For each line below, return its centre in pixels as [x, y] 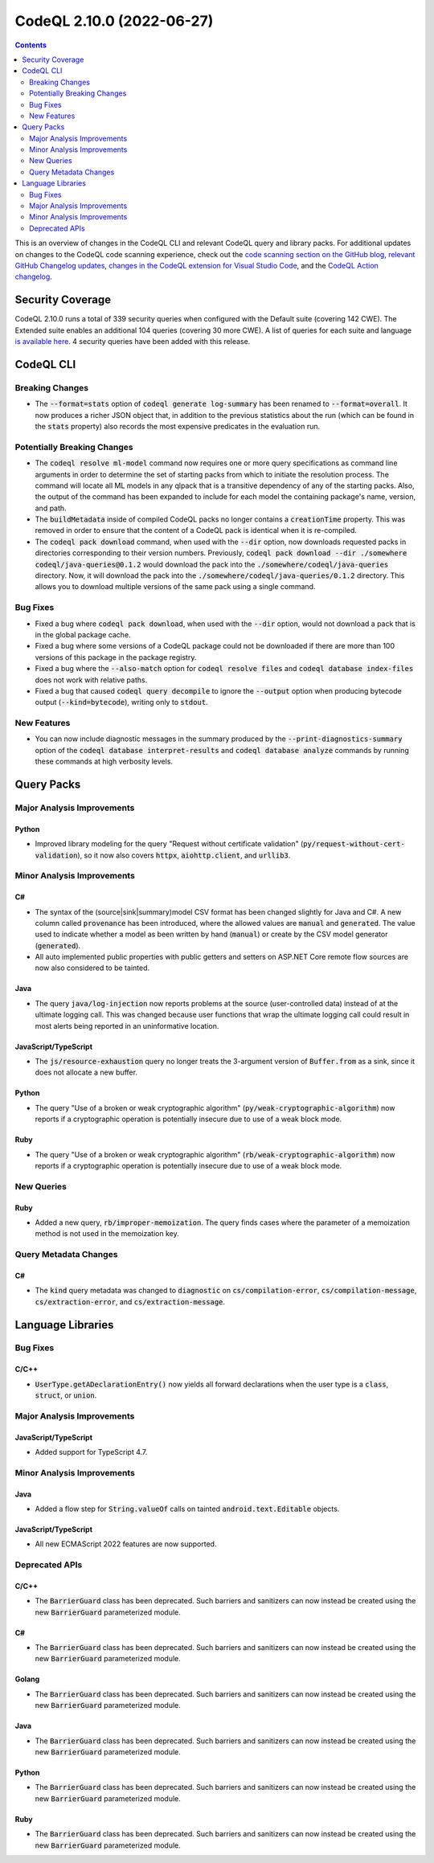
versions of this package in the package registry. [116, 657]
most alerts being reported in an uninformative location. [127, 1026]
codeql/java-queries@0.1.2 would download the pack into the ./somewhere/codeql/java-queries [212, 564]
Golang [27, 1679]
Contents [31, 45]
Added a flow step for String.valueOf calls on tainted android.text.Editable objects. [187, 1509]
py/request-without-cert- [354, 844]
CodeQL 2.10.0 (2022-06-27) [114, 21]
